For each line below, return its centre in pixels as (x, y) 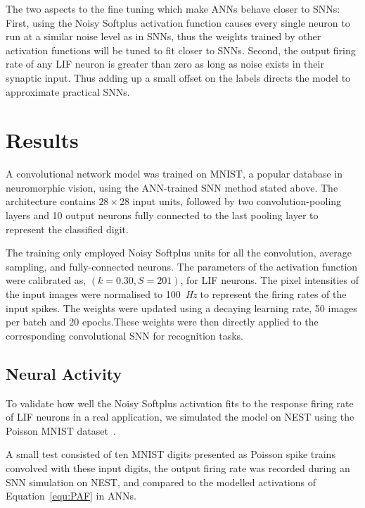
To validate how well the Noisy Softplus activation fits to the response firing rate (180, 403)
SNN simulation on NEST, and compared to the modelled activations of (161, 482)
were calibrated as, (46, 280)
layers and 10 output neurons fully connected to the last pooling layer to (162, 215)
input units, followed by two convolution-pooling (237, 201)
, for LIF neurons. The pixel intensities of (270, 280)
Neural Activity (64, 373)
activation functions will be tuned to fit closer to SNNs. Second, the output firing (181, 50)
